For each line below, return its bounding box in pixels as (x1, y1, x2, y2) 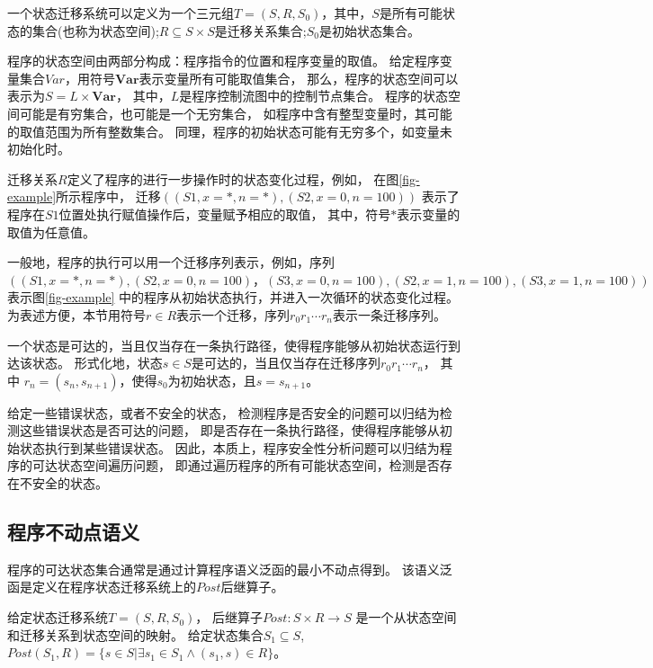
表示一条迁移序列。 (332, 305, 446, 324)
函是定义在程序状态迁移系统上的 (7, 577, 196, 596)
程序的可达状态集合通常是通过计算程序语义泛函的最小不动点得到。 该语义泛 (7, 559, 452, 578)
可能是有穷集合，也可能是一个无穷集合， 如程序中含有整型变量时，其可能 (19, 103, 452, 122)
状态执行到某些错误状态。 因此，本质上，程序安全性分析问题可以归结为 (19, 438, 440, 457)
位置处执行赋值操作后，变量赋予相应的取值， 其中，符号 (58, 204, 391, 223)
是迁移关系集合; (214, 21, 307, 40)
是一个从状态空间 (355, 608, 457, 627)
